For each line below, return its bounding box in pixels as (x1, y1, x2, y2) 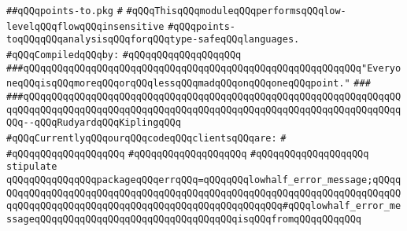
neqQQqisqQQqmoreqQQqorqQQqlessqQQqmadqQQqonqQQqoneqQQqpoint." (6, 78, 350, 90)
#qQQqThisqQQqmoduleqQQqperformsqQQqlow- (126, 5, 346, 16)
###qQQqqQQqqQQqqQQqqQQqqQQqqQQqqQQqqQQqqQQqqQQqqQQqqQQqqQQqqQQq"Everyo (6, 62, 401, 74)
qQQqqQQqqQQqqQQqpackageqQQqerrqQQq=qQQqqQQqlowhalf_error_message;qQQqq (6, 174, 401, 185)
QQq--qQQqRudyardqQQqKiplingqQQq (6, 117, 181, 129)
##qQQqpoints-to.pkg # (6, 5, 123, 16)
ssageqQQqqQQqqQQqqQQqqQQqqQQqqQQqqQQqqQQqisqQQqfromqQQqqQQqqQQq (6, 213, 362, 225)
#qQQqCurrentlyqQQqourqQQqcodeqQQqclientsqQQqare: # (6, 132, 287, 144)
